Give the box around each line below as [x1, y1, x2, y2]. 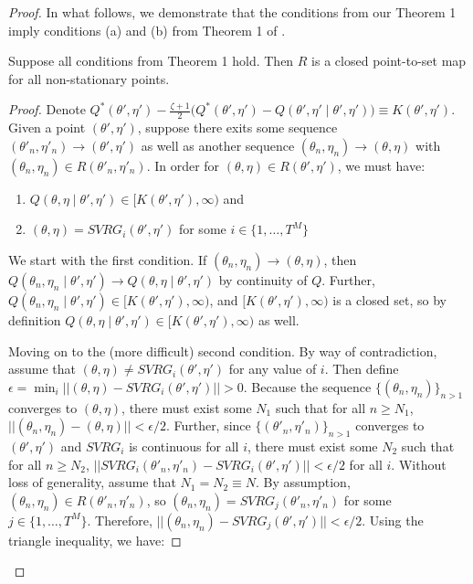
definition [8, 310, 61, 329]
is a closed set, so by [332, 290, 447, 309]
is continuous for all [129, 436, 239, 455]
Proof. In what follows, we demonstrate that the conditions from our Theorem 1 [8, 3, 457, 21]
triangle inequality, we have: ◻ [8, 530, 182, 549]
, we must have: [337, 155, 426, 175]
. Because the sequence [243, 377, 372, 396]
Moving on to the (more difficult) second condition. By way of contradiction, [8, 341, 437, 360]
